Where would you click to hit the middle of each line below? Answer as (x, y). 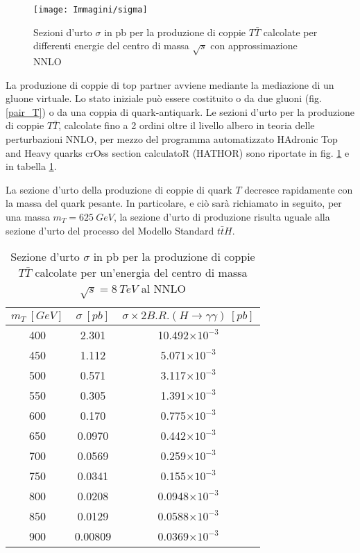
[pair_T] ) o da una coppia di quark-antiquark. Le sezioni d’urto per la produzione (180, 111)
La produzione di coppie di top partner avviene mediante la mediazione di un (170, 84)
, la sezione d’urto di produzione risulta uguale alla (222, 216)
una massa (28, 216)
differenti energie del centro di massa (111, 45)
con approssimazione (254, 45)
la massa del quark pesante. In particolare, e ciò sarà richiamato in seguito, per (174, 203)
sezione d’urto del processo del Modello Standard (110, 230)
